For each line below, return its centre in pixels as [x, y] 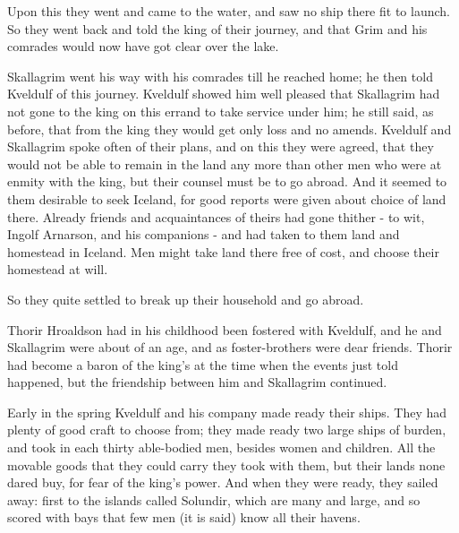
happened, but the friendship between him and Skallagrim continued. [197, 382]
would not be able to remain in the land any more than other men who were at [225, 163]
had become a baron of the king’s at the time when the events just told [203, 364]
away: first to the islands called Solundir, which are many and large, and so [214, 499]
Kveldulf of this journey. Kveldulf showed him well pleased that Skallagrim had [224, 94]
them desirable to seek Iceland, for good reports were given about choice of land [227, 198]
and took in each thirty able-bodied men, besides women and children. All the [221, 447]
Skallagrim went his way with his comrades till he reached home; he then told [220, 76]
